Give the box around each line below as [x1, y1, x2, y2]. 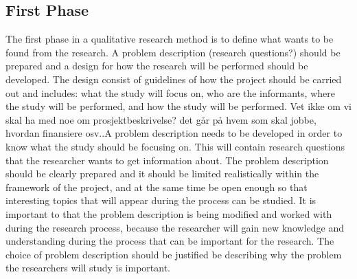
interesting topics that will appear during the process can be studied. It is [5, 193, 316, 208]
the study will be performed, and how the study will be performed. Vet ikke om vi [5, 99, 352, 113]
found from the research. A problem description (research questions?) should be [5, 45, 341, 59]
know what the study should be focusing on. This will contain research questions [5, 139, 345, 153]
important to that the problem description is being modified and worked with [5, 206, 332, 221]
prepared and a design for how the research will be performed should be [5, 58, 308, 73]
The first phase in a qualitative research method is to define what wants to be [5, 32, 334, 46]
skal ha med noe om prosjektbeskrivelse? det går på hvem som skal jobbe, [5, 112, 316, 126]
